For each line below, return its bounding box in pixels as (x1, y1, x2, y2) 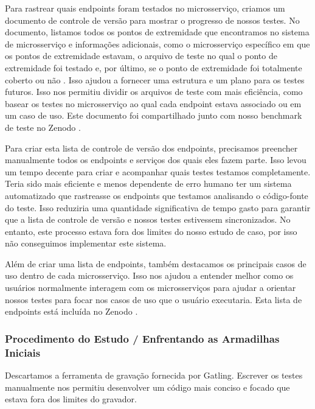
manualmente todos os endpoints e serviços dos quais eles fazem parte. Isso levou (5, 153, 306, 166)
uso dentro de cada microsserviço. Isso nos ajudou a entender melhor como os (5, 269, 294, 282)
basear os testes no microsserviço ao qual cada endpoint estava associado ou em (5, 97, 302, 110)
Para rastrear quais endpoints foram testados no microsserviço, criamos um (5, 2, 285, 14)
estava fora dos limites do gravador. (5, 393, 137, 405)
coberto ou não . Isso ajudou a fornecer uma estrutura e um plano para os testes (5, 73, 305, 86)
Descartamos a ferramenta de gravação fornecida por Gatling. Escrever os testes (5, 368, 303, 381)
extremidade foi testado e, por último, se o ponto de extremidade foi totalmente (5, 61, 302, 74)
